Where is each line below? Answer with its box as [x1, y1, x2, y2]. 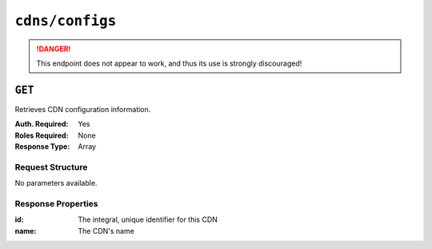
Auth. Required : [14, 119, 69, 129]
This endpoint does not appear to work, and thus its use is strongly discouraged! [36, 58, 302, 68]
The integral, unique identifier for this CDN [78, 215, 218, 224]
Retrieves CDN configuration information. [14, 104, 151, 114]
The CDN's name [78, 226, 135, 235]
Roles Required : [14, 131, 69, 140]
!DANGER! [36, 44, 71, 54]
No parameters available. [14, 179, 98, 188]
